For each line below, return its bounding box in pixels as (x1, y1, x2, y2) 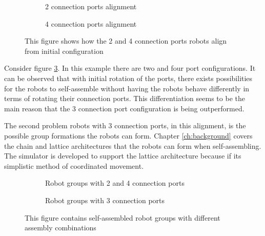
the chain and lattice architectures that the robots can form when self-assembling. (4, 140, 261, 151)
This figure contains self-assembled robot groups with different (25, 212, 220, 223)
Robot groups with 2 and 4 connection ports (45, 178, 185, 188)
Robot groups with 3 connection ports (45, 194, 165, 205)
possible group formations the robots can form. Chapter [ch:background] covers (4, 130, 253, 141)
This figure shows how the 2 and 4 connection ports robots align (25, 35, 227, 46)
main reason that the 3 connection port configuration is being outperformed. (4, 103, 244, 113)
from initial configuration (25, 45, 104, 56)
